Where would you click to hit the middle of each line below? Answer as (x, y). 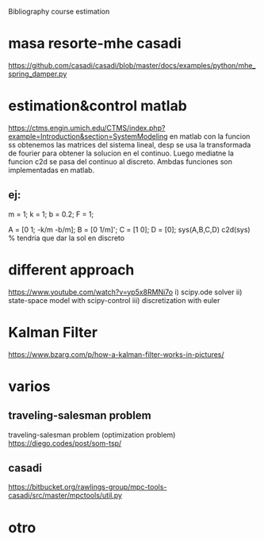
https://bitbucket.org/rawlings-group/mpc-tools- (88, 487)
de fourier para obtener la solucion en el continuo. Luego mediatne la (121, 153)
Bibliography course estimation (59, 12)
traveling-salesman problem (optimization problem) (92, 435)
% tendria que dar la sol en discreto (67, 238)
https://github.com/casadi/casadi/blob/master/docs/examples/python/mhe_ (132, 65)
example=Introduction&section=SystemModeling (88, 136)
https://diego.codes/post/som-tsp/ (65, 443)
